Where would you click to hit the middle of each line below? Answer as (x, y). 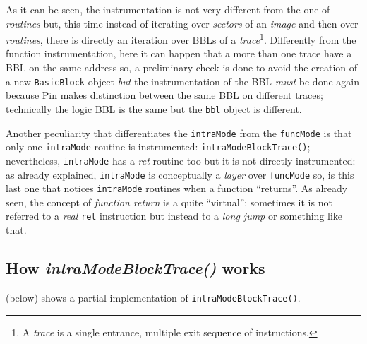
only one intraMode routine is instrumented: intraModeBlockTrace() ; (158, 147)
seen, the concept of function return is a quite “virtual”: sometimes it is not (169, 202)
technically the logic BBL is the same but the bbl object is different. (154, 108)
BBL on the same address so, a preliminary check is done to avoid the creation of (182, 67)
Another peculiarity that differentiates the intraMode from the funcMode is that (179, 132)
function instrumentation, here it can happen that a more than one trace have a (179, 53)
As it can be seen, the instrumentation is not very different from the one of (168, 9)
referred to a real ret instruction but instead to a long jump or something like (174, 216)
